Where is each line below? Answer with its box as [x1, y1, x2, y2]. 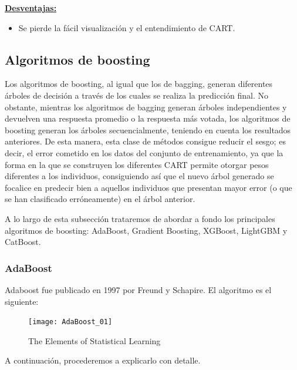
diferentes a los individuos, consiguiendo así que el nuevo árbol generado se [5, 170, 274, 182]
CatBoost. [5, 236, 41, 248]
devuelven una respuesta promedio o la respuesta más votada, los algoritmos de [5, 112, 291, 125]
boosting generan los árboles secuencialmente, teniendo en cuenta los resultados [5, 123, 291, 136]
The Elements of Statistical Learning [28, 334, 161, 347]
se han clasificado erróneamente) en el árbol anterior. [5, 193, 195, 205]
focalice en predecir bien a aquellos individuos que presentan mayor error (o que [5, 181, 292, 193]
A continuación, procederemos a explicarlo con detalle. [5, 354, 201, 366]
